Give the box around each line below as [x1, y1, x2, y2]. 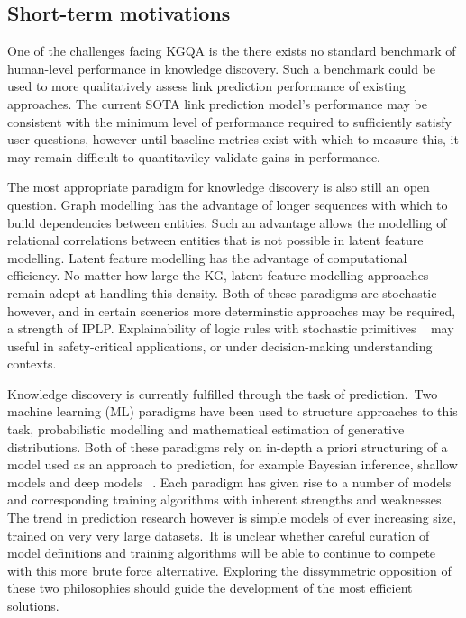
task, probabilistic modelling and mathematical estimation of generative [7, 420, 405, 439]
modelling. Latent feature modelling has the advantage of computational [7, 248, 407, 267]
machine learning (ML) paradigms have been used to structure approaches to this [7, 402, 458, 421]
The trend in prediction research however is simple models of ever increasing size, [7, 508, 457, 527]
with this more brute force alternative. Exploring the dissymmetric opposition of [7, 560, 452, 579]
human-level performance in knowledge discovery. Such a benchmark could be [7, 59, 436, 77]
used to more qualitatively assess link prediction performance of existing [7, 77, 407, 95]
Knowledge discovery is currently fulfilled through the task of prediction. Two [7, 384, 438, 403]
